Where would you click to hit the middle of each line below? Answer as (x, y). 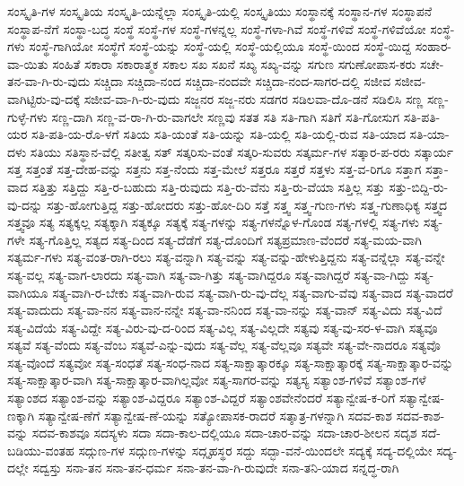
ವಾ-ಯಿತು (28, 63)
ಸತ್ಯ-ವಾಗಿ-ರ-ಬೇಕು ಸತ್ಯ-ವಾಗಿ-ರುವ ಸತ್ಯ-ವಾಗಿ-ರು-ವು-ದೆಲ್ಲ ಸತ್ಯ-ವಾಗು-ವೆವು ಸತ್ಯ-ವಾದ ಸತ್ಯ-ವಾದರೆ (253, 292)
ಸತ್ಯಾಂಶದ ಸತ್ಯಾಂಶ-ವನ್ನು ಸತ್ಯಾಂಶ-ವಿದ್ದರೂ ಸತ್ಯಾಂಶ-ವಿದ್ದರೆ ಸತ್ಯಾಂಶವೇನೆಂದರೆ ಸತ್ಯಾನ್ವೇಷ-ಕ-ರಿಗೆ (201, 398)
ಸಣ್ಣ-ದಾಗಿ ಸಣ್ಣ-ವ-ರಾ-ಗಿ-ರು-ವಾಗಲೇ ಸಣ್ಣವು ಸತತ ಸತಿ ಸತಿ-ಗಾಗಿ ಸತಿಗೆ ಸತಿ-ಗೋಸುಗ (226, 116)
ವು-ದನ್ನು (25, 204)
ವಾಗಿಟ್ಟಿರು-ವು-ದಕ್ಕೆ (44, 98)
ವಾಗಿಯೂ (28, 292)
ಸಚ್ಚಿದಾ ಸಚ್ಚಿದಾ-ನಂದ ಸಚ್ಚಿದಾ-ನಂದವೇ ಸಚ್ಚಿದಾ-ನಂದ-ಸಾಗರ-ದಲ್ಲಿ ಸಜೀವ (242, 81)
